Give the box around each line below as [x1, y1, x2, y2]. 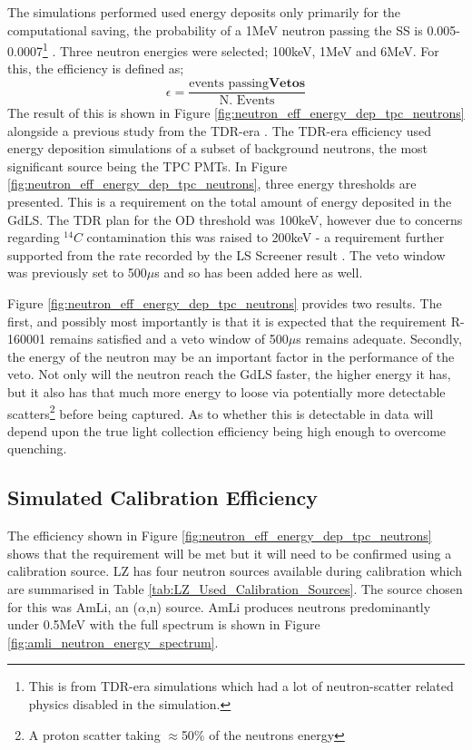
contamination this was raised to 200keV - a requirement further [86, 228, 445, 247]
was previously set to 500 [7, 263, 147, 282]
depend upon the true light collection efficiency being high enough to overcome [7, 421, 447, 440]
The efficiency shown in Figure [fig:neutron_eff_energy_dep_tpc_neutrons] [7, 526, 432, 545]
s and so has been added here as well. [154, 263, 363, 282]
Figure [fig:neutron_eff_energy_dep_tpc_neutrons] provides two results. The [7, 294, 442, 313]
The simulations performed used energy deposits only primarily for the [7, 3, 401, 21]
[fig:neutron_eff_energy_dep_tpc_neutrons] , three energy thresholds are [7, 174, 417, 193]
